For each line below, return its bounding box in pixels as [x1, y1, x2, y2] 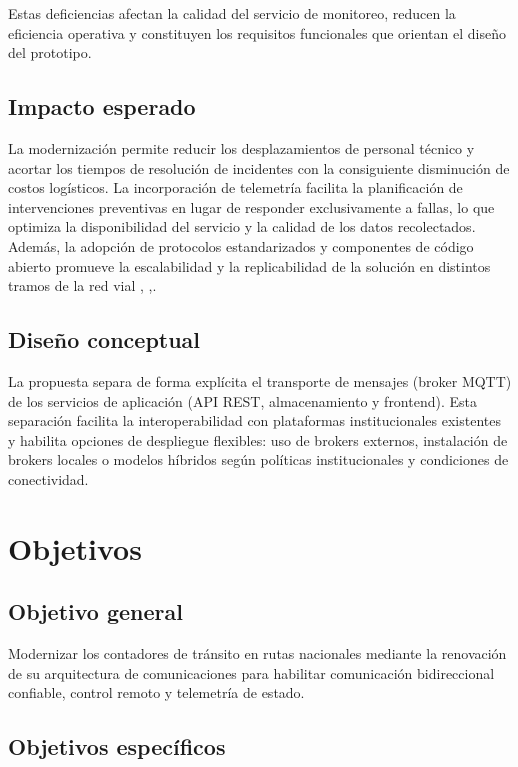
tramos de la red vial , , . [8, 275, 157, 296]
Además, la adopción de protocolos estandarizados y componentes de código [8, 235, 474, 256]
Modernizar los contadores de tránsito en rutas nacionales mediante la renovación [8, 643, 507, 664]
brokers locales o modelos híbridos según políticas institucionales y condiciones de [8, 449, 509, 470]
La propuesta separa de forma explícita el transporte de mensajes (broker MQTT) [8, 370, 512, 391]
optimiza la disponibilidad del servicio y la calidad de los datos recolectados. [8, 216, 476, 237]
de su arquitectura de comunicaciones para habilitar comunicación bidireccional [8, 662, 495, 683]
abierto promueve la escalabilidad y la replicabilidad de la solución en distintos [8, 255, 491, 276]
